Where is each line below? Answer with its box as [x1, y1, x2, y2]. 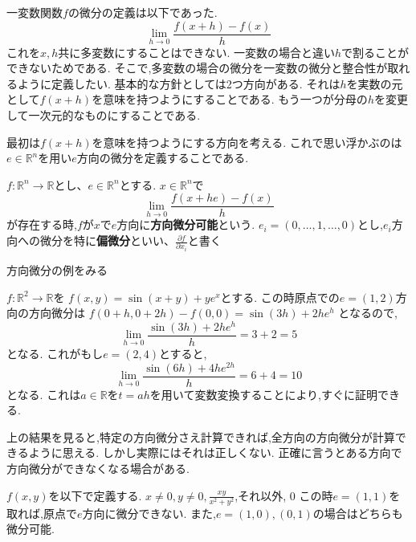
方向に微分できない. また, [82, 504, 216, 521]
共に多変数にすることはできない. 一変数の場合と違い [58, 43, 336, 60]
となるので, [338, 304, 398, 321]
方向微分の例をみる [6, 262, 108, 279]
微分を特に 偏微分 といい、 [39, 232, 175, 249]
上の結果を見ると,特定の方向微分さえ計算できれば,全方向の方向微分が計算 [6, 428, 395, 445]
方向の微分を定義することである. [76, 149, 249, 166]
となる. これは [6, 385, 81, 402]
